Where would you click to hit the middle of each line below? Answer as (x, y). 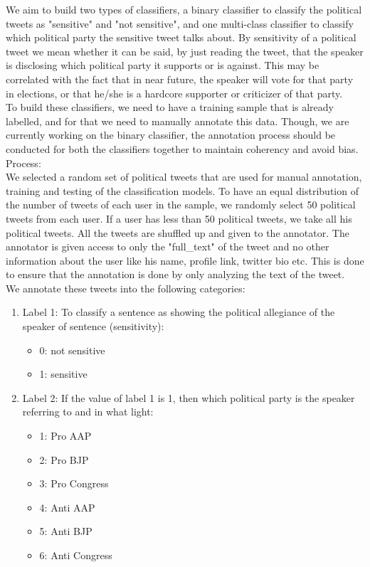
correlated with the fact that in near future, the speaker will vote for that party (180, 79)
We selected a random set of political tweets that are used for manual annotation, (184, 177)
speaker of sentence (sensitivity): (93, 326)
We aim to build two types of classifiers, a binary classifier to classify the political (184, 9)
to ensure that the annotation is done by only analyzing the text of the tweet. (175, 274)
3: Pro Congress (74, 483)
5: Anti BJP (66, 531)
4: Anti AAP (67, 507)
